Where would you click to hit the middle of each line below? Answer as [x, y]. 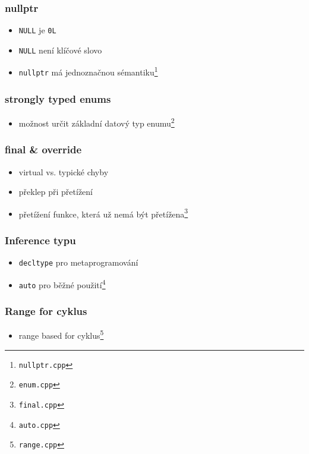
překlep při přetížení [56, 192]
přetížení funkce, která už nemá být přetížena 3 [103, 213]
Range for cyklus [46, 311]
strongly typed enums [58, 98]
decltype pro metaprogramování [78, 262]
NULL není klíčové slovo [60, 50]
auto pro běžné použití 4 [62, 283]
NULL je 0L [37, 30]
